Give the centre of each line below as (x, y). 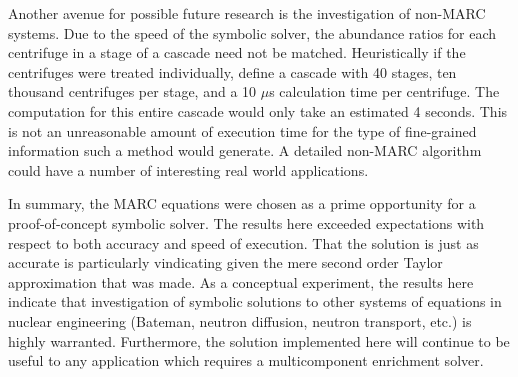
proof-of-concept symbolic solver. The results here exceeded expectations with (246, 222)
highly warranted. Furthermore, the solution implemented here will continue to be (259, 340)
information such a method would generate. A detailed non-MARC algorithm (245, 150)
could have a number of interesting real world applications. (188, 169)
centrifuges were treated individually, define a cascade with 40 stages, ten (232, 71)
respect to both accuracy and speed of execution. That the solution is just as (243, 242)
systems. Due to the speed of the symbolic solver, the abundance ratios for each (252, 32)
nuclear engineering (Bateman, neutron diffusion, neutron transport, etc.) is (240, 320)
